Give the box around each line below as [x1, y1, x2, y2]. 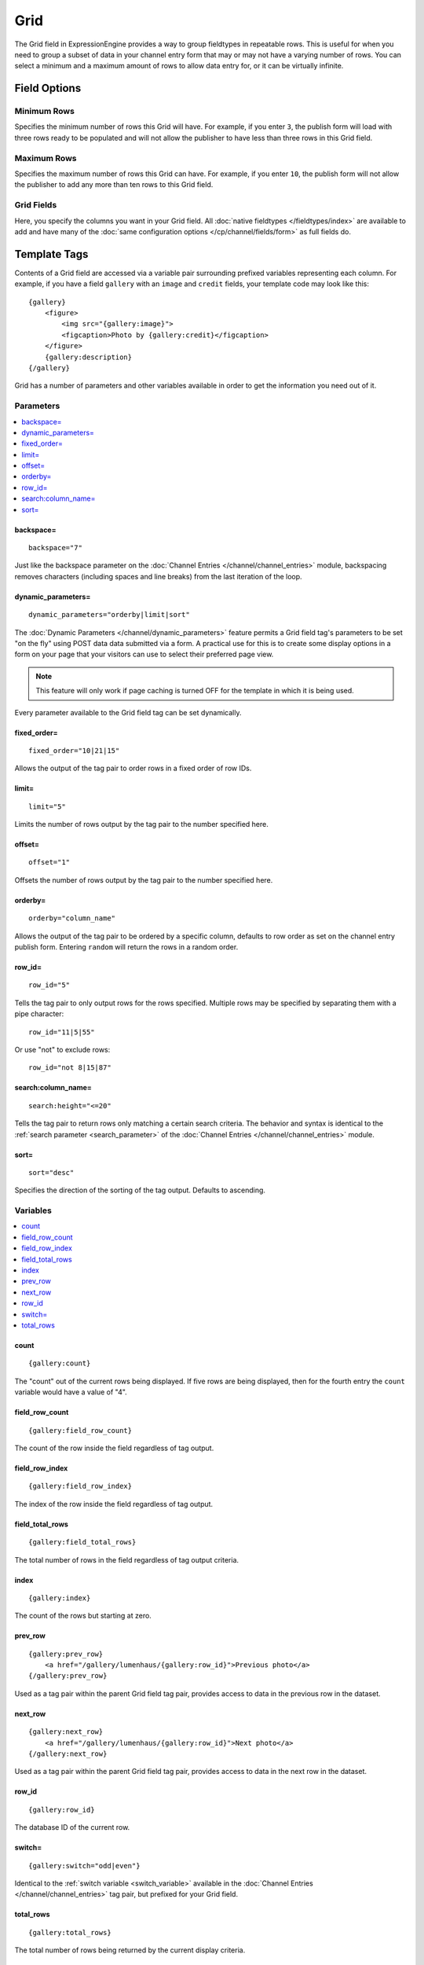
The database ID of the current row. [14, 1823, 130, 1832]
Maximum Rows [14, 152, 78, 163]
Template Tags [14, 248, 89, 261]
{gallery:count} [28, 1359, 91, 1368]
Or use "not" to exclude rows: [14, 1045, 111, 1054]
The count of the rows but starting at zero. [14, 1611, 152, 1621]
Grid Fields [14, 200, 57, 211]
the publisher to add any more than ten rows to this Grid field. [14, 180, 214, 189]
